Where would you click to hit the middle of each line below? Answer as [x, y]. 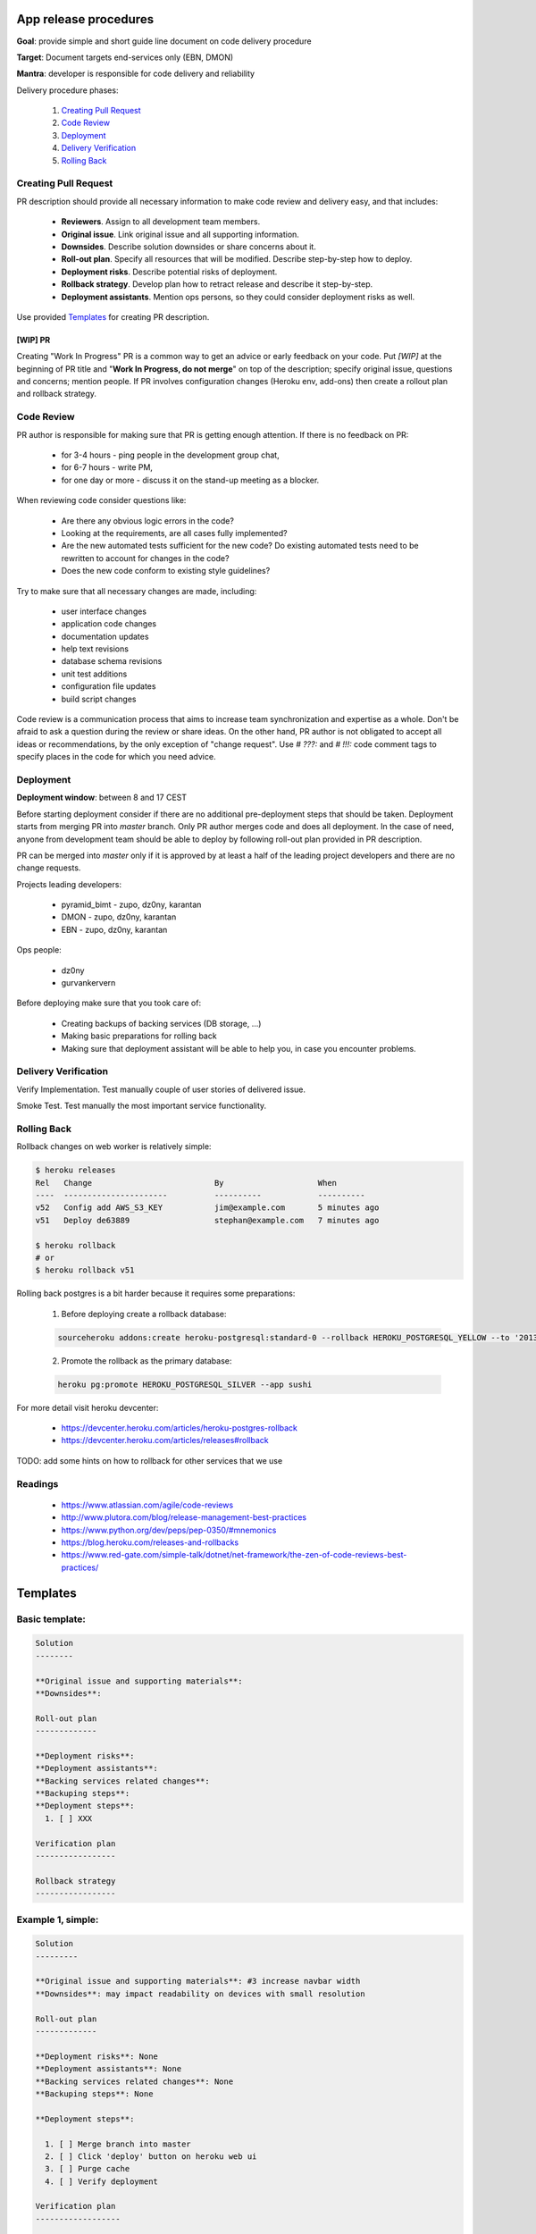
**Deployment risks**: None [96, 2056]
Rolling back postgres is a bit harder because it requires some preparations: [156, 1293]
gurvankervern [88, 983]
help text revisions [95, 649]
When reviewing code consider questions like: [101, 500]
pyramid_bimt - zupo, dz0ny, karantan [131, 905]
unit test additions [94, 674]
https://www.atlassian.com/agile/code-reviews [147, 1505]
